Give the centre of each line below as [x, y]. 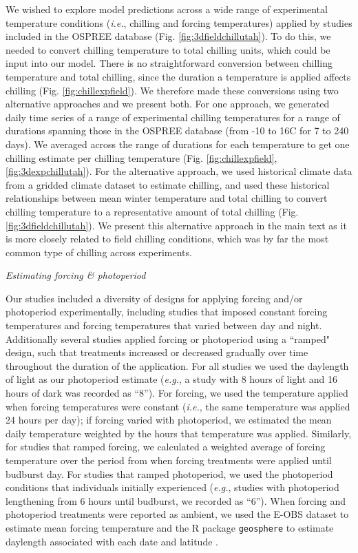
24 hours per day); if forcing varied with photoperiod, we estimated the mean [169, 420]
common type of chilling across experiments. [99, 252]
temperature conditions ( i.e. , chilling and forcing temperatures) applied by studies [179, 22]
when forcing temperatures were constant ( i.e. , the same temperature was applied [178, 406]
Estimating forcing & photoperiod [76, 275]
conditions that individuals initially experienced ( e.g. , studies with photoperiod [172, 487]
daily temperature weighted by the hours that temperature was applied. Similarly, [179, 433]
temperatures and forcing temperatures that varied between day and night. [164, 325]
